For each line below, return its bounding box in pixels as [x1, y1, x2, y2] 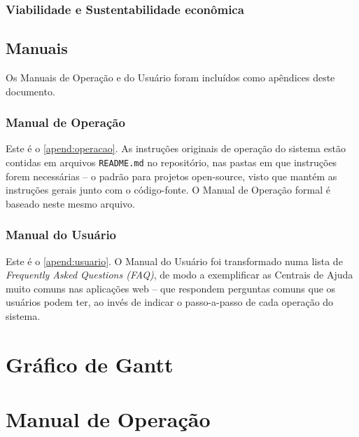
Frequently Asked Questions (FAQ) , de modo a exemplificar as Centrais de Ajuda [6, 267, 353, 282]
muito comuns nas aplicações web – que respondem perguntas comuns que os [6, 281, 336, 295]
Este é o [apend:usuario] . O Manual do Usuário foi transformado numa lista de [6, 253, 343, 268]
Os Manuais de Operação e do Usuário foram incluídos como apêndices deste [6, 70, 335, 85]
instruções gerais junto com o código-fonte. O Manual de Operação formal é [6, 182, 330, 197]
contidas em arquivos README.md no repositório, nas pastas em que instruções [6, 155, 337, 170]
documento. [6, 83, 55, 98]
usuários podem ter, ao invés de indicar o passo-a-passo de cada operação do [6, 295, 334, 309]
